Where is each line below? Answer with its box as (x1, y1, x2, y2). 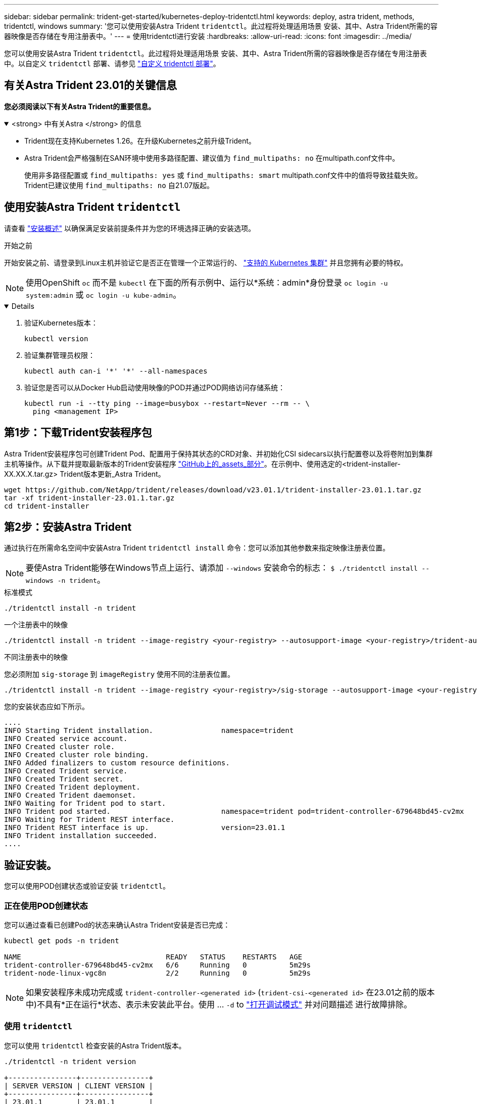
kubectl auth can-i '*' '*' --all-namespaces (24, 366, 208, 375)
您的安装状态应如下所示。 (4, 702, 89, 711)
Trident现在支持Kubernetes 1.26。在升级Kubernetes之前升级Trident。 (24, 136, 256, 145)
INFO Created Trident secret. (4, 775, 124, 784)
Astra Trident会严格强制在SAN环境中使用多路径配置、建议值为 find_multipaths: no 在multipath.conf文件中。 (24, 153, 399, 162)
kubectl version (24, 334, 88, 343)
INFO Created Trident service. (4, 767, 128, 775)
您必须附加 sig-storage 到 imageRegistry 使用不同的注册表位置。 (4, 670, 235, 679)
